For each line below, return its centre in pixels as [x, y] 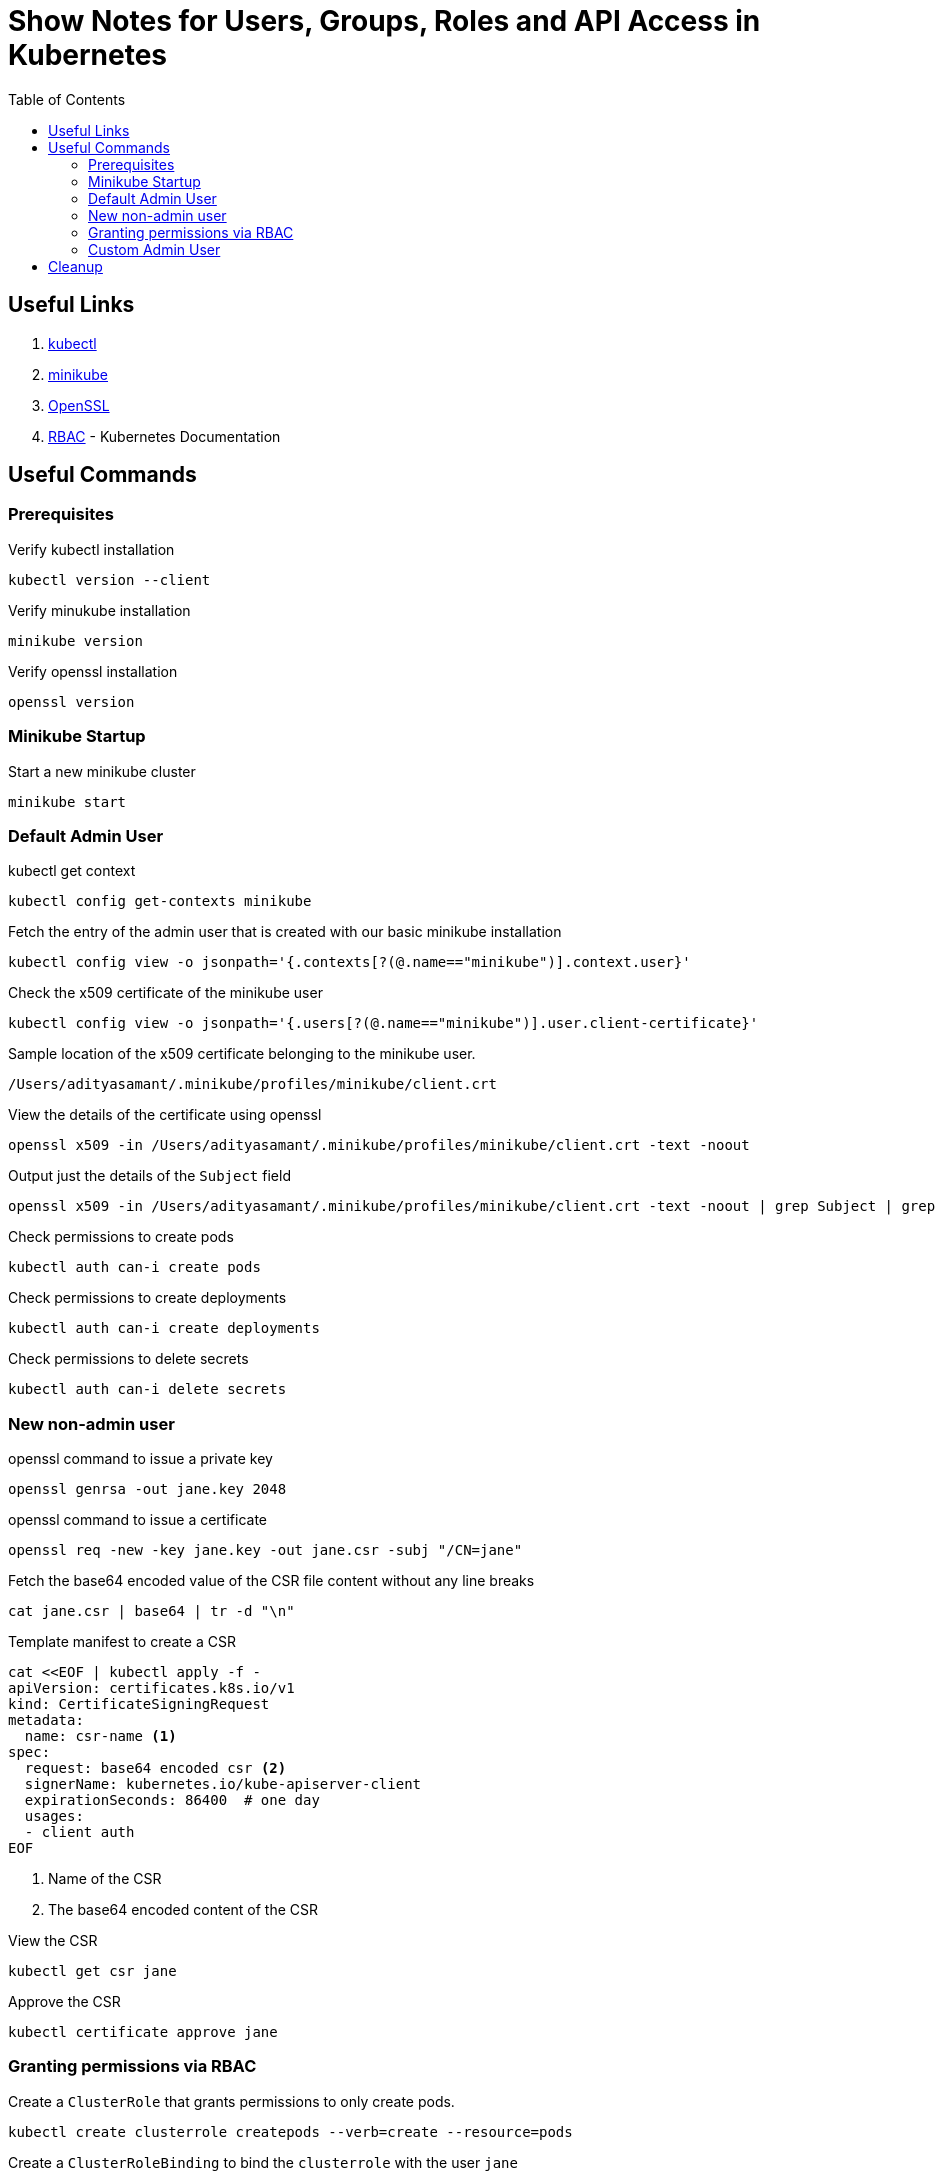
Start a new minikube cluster [102, 771]
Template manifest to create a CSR [122, 1642]
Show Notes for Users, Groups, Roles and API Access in [384, 21]
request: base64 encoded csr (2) [155, 1768]
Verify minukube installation [99, 610]
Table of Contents [67, 99]
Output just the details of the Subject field [149, 1176]
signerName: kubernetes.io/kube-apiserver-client [223, 1784]
